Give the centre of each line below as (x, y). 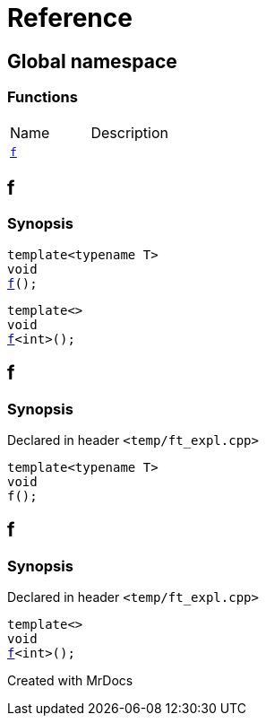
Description (129, 132)
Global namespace (92, 61)
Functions (43, 97)
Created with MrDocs (70, 681)
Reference (70, 18)
